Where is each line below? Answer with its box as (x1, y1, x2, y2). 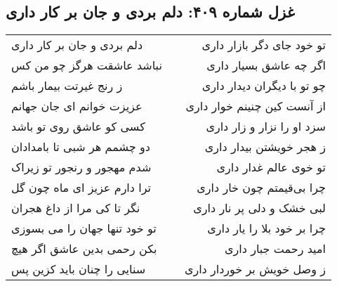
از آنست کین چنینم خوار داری (185, 98, 326, 115)
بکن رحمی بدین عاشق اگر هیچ (11, 240, 157, 257)
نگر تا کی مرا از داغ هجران (11, 200, 140, 216)
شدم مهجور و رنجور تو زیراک (11, 159, 152, 176)
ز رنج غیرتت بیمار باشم (11, 77, 123, 94)
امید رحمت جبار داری (225, 240, 326, 257)
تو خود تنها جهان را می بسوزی (11, 220, 157, 237)
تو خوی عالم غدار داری (216, 159, 326, 176)
